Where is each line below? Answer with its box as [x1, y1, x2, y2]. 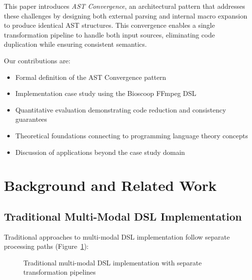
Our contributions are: [4, 55, 71, 65]
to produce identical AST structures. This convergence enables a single [4, 20, 215, 30]
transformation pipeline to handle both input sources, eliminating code [4, 29, 215, 39]
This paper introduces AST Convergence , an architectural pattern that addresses [4, 1, 245, 11]
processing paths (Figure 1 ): [4, 241, 89, 251]
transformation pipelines [23, 267, 96, 277]
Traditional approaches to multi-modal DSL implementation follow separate [4, 231, 230, 242]
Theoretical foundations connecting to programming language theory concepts [15, 130, 248, 140]
